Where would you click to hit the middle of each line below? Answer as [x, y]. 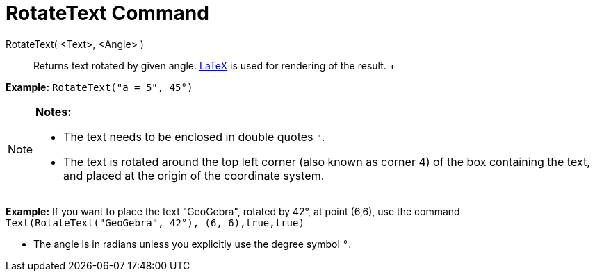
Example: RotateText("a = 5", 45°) [99, 87]
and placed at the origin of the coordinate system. [194, 175]
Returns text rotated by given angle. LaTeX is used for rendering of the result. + [214, 65]
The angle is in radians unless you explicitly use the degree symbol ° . [193, 244]
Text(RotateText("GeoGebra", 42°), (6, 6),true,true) [155, 223]
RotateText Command [107, 13]
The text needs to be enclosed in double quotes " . [194, 136]
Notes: [54, 111]
